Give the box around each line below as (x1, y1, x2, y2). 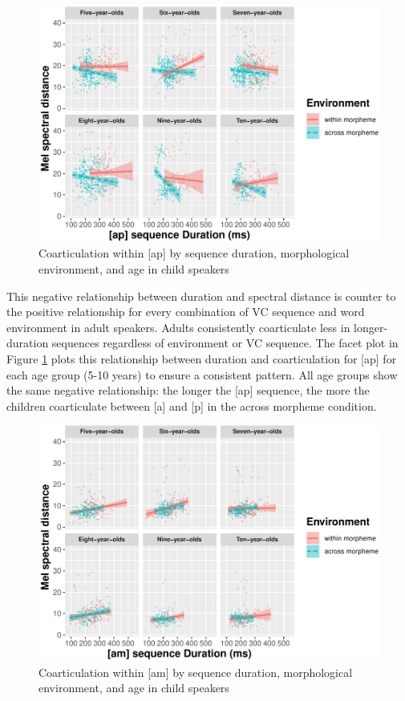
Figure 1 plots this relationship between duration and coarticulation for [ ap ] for (6, 350, 397, 367)
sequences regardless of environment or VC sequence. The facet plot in (51, 334, 399, 351)
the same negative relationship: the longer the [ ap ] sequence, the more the (6, 382, 370, 399)
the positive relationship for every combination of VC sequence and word (6, 303, 365, 320)
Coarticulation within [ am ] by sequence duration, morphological (38, 663, 353, 680)
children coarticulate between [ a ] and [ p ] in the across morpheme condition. (6, 397, 377, 414)
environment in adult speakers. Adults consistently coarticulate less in (6, 318, 350, 335)
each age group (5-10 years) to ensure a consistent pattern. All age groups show (6, 366, 398, 383)
